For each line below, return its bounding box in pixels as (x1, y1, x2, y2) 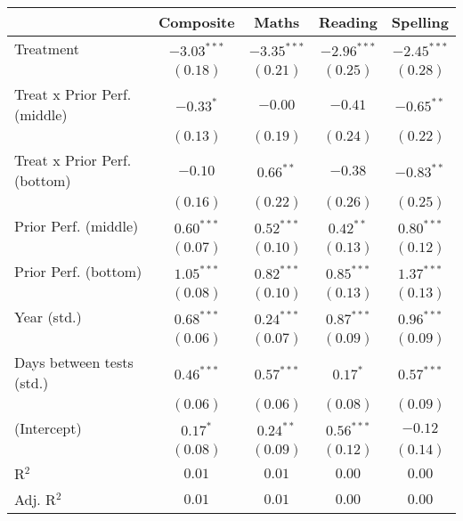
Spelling (391, 12, 449, 32)
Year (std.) (14, 306, 82, 327)
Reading (318, 12, 378, 32)
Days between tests (14, 352, 134, 372)
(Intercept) (14, 418, 82, 438)
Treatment (14, 38, 79, 59)
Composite (158, 12, 235, 32)
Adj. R (14, 489, 56, 509)
